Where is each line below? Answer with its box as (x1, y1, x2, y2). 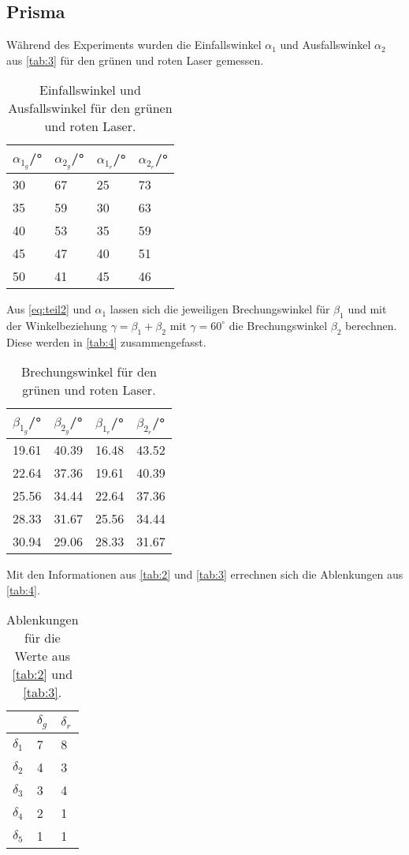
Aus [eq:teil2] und (6, 301, 91, 317)
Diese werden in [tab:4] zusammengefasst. (6, 333, 206, 350)
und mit (348, 301, 387, 317)
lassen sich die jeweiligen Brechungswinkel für (110, 301, 330, 317)
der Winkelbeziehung (6, 317, 108, 333)
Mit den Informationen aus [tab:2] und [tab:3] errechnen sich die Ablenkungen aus (6, 566, 403, 583)
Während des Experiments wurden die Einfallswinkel (6, 36, 262, 53)
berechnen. (345, 317, 397, 333)
